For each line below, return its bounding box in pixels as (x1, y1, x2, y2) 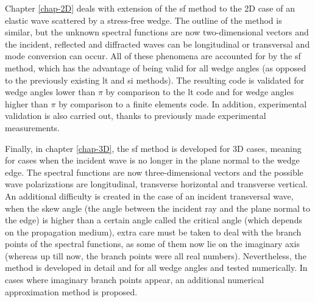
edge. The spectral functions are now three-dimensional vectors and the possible (5, 165, 303, 178)
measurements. (5, 121, 60, 134)
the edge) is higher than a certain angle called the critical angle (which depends (5, 214, 302, 226)
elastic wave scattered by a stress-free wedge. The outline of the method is (5, 13, 282, 26)
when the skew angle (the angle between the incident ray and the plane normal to (5, 201, 311, 214)
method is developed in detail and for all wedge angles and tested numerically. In (5, 261, 308, 274)
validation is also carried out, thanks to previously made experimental (5, 109, 266, 122)
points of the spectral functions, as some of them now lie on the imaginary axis (5, 237, 300, 250)
